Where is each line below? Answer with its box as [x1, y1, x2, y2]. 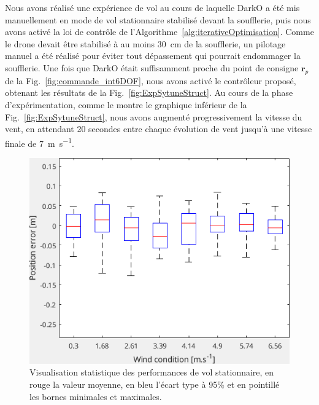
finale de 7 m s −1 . [5, 135, 74, 149]
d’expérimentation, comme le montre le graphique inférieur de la [5, 98, 247, 111]
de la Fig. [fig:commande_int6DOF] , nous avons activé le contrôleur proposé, [5, 74, 296, 87]
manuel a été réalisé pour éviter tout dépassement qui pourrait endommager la [5, 49, 301, 62]
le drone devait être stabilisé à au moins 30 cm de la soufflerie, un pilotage [5, 37, 286, 50]
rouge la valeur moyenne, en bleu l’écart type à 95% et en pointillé [29, 378, 280, 391]
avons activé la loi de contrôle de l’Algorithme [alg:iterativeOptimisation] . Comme [5, 25, 314, 38]
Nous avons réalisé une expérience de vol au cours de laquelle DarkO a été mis [5, 1, 300, 14]
